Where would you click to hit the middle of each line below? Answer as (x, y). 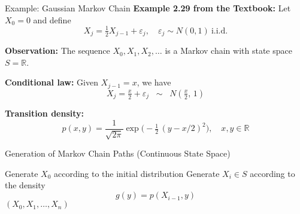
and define (52, 19)
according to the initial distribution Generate (137, 173)
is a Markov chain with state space (228, 51)
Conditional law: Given (51, 82)
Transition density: (45, 113)
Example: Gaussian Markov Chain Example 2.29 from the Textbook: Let (148, 8)
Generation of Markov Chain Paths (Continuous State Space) (118, 153)
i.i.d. (219, 31)
